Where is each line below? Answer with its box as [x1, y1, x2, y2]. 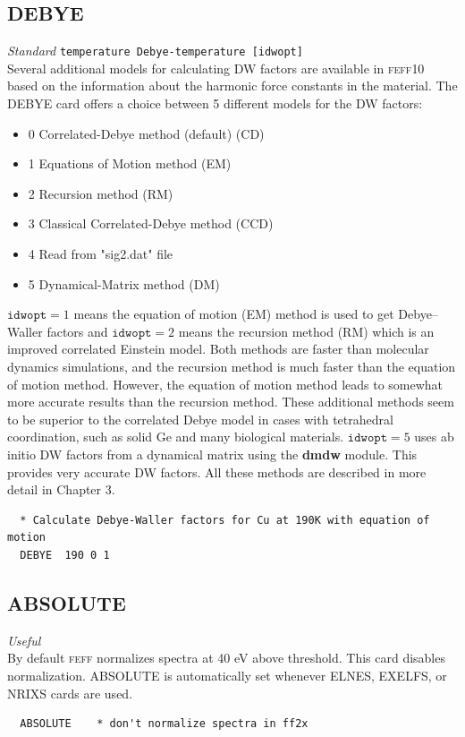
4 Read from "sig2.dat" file [28, 244, 173, 263]
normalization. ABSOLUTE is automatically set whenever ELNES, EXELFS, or [7, 665, 447, 684]
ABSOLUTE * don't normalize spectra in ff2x [20, 717, 309, 731]
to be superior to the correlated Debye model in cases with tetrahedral [7, 409, 393, 428]
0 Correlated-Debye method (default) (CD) [28, 124, 265, 142]
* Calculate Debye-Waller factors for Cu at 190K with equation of [20, 513, 430, 527]
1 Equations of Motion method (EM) [28, 154, 232, 173]
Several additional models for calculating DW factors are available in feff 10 [7, 58, 425, 77]
